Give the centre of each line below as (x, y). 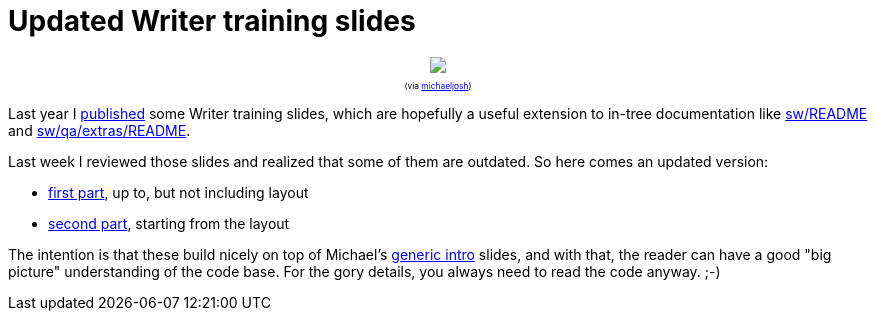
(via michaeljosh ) (438, 86)
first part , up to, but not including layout (178, 193)
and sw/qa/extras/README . (99, 131)
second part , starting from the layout (169, 224)
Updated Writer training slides (212, 21)
